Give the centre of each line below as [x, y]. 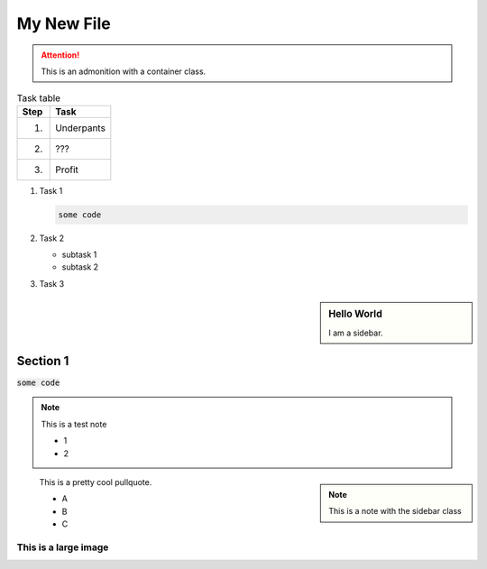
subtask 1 [79, 255]
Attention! [60, 55]
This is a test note [74, 424]
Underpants [80, 128]
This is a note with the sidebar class [395, 511]
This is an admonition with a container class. [124, 71]
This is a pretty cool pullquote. [96, 482]
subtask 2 [80, 267]
